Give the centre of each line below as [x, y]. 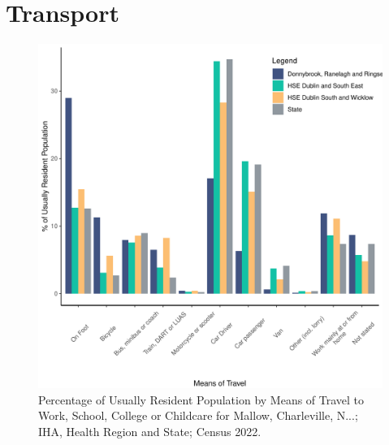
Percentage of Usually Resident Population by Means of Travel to [201, 399]
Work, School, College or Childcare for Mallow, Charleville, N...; [198, 415]
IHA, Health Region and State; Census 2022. [150, 431]
